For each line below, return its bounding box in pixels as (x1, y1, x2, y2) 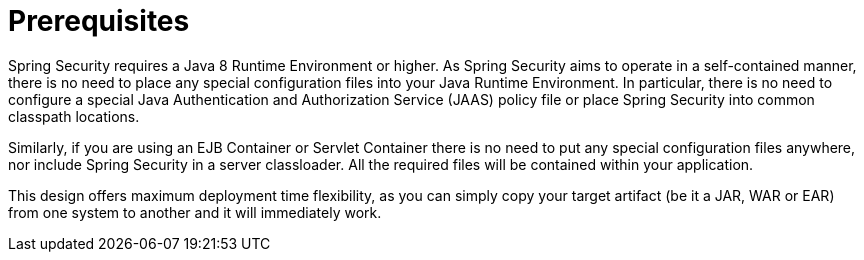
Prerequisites (8, 4, 190, 38)
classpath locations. (8, 107, 140, 125)
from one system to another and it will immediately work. (8, 203, 382, 221)
